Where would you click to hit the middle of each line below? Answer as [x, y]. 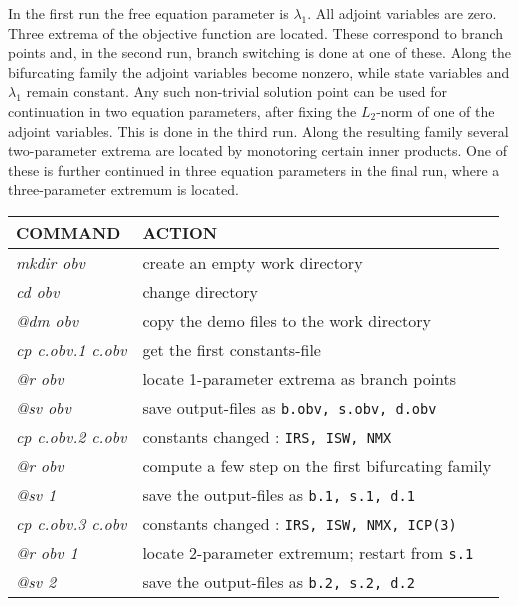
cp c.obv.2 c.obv [71, 436]
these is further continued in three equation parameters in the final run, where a [254, 169]
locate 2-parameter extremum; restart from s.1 [308, 552]
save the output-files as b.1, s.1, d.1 [278, 494]
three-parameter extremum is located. [123, 189]
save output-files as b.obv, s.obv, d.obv [289, 407]
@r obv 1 [47, 552]
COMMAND [68, 232]
